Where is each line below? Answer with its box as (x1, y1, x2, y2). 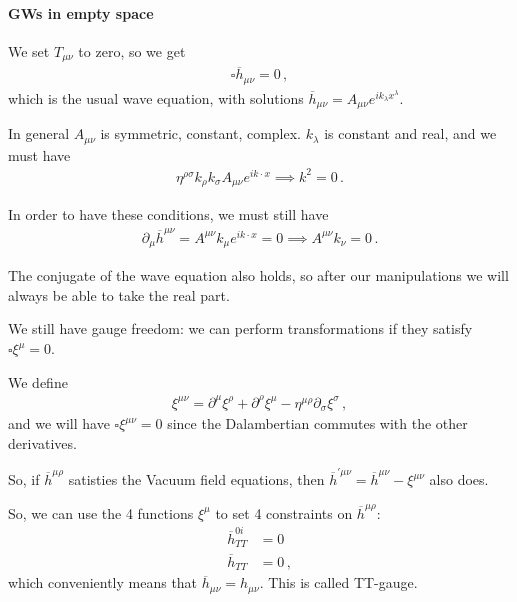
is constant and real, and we (324, 123, 497, 144)
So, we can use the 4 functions (8, 502, 194, 523)
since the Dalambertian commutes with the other (167, 413, 468, 434)
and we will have (8, 413, 110, 434)
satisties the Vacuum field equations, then (68, 469, 325, 490)
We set (8, 40, 50, 61)
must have (8, 144, 71, 165)
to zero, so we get (78, 40, 186, 61)
